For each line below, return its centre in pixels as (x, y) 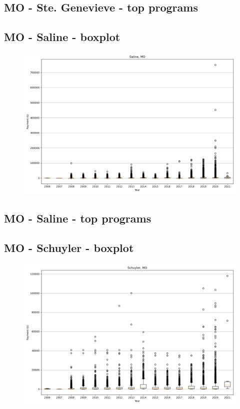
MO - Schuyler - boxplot (69, 248)
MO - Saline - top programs (78, 218)
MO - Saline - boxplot (62, 37)
